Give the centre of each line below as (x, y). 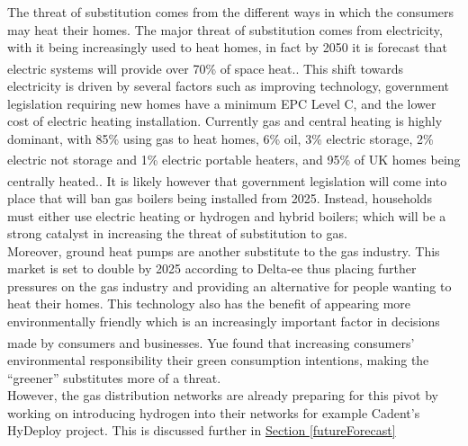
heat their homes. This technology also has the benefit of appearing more (209, 303)
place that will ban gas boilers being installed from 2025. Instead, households (220, 197)
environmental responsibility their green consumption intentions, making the (218, 359)
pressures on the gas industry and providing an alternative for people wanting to (229, 285)
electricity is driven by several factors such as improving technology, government (228, 86)
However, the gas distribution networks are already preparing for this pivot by (223, 395)
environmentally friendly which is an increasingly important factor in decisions (224, 321)
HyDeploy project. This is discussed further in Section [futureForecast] (202, 430)
